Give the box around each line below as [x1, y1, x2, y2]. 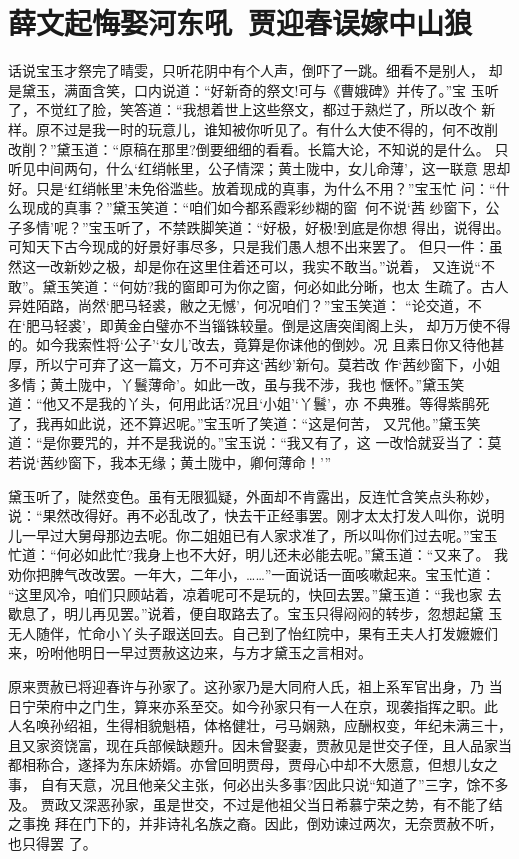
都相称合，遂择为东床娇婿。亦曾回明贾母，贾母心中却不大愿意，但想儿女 [8, 754, 484, 775]
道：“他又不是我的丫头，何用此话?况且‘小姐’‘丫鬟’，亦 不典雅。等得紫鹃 [8, 393, 476, 414]
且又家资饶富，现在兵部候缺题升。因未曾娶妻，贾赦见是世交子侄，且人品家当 [8, 734, 512, 755]
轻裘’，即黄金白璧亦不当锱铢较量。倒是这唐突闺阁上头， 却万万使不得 [53, 314, 511, 335]
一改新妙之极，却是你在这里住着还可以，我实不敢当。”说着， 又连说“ [35, 256, 481, 277]
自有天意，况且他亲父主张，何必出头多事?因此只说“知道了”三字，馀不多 [40, 773, 509, 794]
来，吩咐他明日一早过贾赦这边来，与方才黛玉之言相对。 [8, 642, 372, 663]
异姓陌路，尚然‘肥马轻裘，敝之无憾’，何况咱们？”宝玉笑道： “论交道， [8, 295, 468, 316]
